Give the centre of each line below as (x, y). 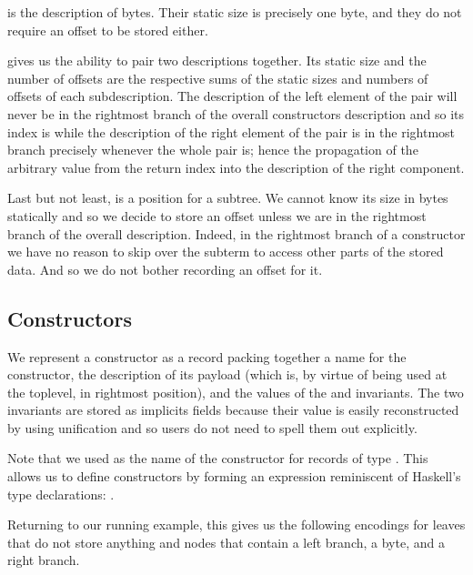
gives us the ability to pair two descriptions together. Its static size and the (217, 61)
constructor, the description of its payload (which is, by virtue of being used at (227, 374)
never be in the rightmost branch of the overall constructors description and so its (236, 113)
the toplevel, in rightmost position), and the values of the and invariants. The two (236, 392)
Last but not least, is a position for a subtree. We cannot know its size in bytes (228, 198)
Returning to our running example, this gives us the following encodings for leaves (236, 525)
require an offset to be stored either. (108, 30)
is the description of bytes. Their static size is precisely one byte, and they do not (235, 12)
